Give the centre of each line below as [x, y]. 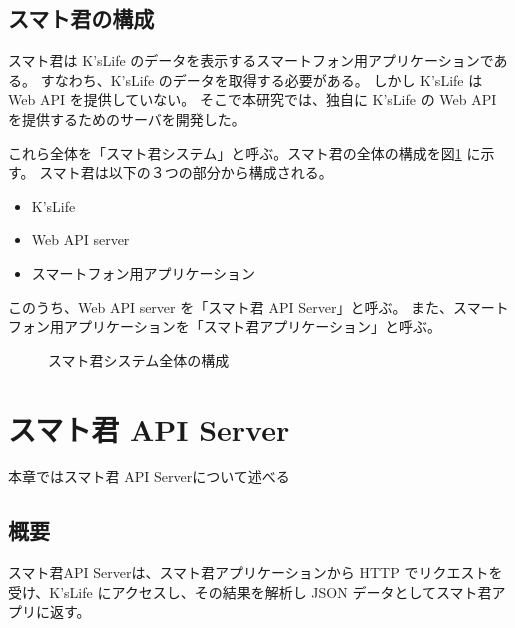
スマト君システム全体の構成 [139, 359]
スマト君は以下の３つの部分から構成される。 [186, 172]
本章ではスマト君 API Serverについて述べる [149, 476]
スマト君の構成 [81, 18]
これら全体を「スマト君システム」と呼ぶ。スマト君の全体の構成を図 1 [235, 152]
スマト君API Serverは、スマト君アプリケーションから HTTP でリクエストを [255, 572]
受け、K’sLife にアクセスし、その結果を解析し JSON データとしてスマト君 [250, 591]
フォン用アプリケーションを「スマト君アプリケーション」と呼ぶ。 [225, 326]
